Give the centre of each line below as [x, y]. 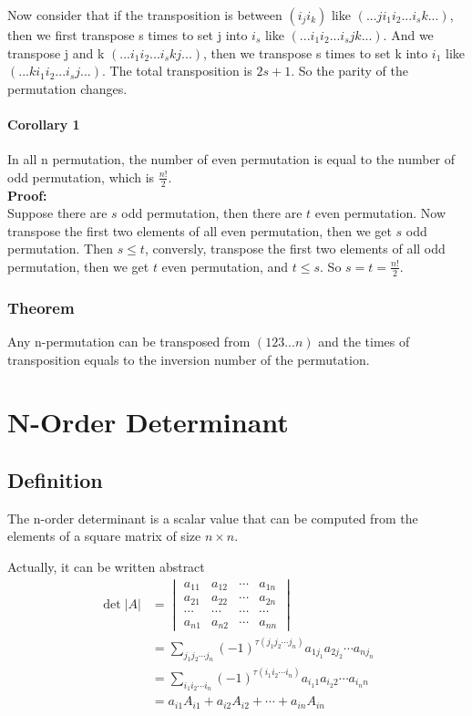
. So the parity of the [349, 71]
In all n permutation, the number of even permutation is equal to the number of [231, 159]
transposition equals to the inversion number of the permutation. [189, 359]
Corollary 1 [44, 124]
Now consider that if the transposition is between [145, 15]
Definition [55, 479]
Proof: [27, 195]
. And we [408, 35]
